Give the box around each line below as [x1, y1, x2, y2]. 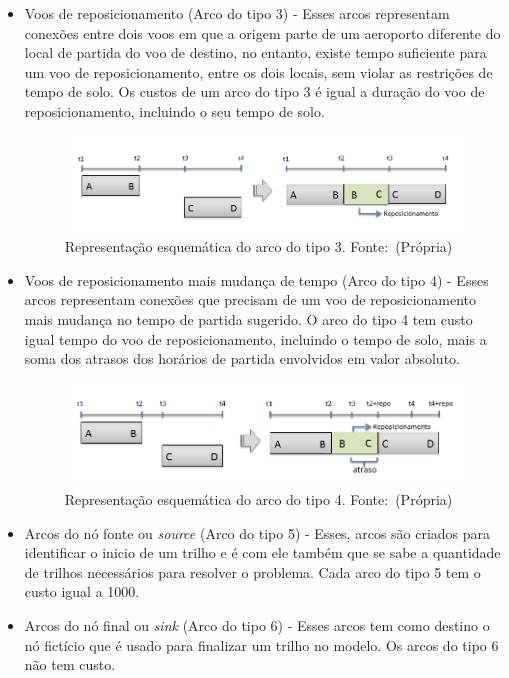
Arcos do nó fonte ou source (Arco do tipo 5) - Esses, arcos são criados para [24, 522, 491, 543]
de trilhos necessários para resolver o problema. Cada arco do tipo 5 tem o [24, 561, 481, 582]
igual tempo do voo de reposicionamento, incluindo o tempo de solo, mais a [24, 328, 487, 349]
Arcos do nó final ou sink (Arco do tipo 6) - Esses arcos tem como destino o [24, 615, 490, 636]
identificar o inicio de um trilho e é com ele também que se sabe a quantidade [24, 542, 501, 563]
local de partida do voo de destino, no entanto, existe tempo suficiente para [24, 42, 487, 63]
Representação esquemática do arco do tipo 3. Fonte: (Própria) [64, 236, 453, 257]
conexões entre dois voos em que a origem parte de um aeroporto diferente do [24, 22, 501, 43]
